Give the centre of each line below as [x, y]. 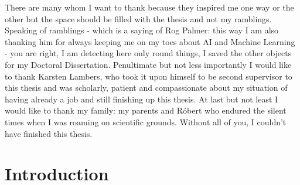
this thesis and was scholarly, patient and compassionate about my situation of [146, 88]
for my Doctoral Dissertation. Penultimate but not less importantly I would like [148, 64]
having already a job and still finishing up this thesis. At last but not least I [142, 99]
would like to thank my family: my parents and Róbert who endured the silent [146, 110]
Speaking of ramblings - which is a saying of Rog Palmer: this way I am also [142, 30]
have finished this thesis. [49, 133]
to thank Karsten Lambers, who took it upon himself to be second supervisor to [149, 76]
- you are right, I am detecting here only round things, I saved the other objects [148, 53]
